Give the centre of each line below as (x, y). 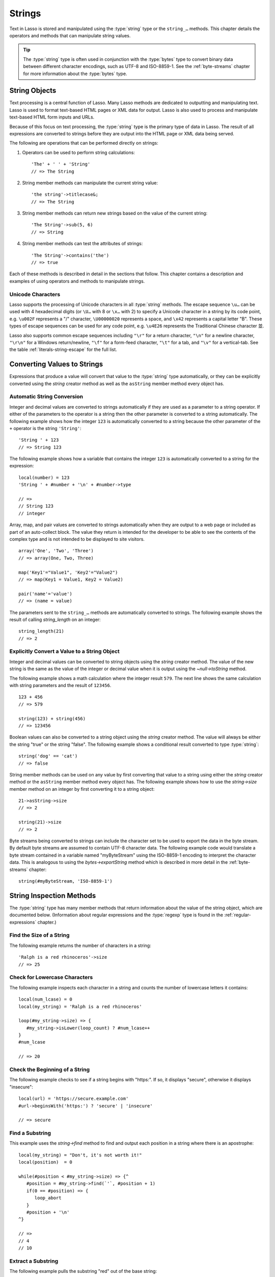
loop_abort (48, 1198)
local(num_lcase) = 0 (45, 999)
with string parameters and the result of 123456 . (60, 685)
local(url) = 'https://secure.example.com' (74, 1099)
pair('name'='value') (45, 594)
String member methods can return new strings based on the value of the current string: (115, 213)
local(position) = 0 (45, 1162)
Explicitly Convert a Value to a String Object (64, 651)
